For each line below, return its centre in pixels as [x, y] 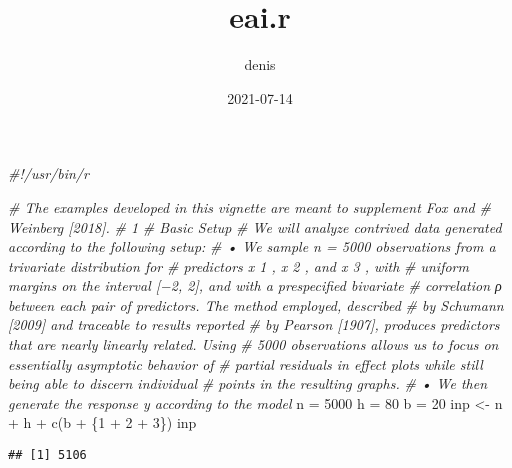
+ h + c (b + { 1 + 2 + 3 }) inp [102, 422]
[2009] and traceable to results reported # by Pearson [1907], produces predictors [254, 324]
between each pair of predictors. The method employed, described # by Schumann [256, 304]
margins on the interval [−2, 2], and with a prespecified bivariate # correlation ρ [255, 285]
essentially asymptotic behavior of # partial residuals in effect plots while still [245, 363]
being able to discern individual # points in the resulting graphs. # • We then [248, 383]
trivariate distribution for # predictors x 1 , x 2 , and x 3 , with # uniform [238, 265]
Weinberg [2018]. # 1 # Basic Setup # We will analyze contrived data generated [255, 226]
